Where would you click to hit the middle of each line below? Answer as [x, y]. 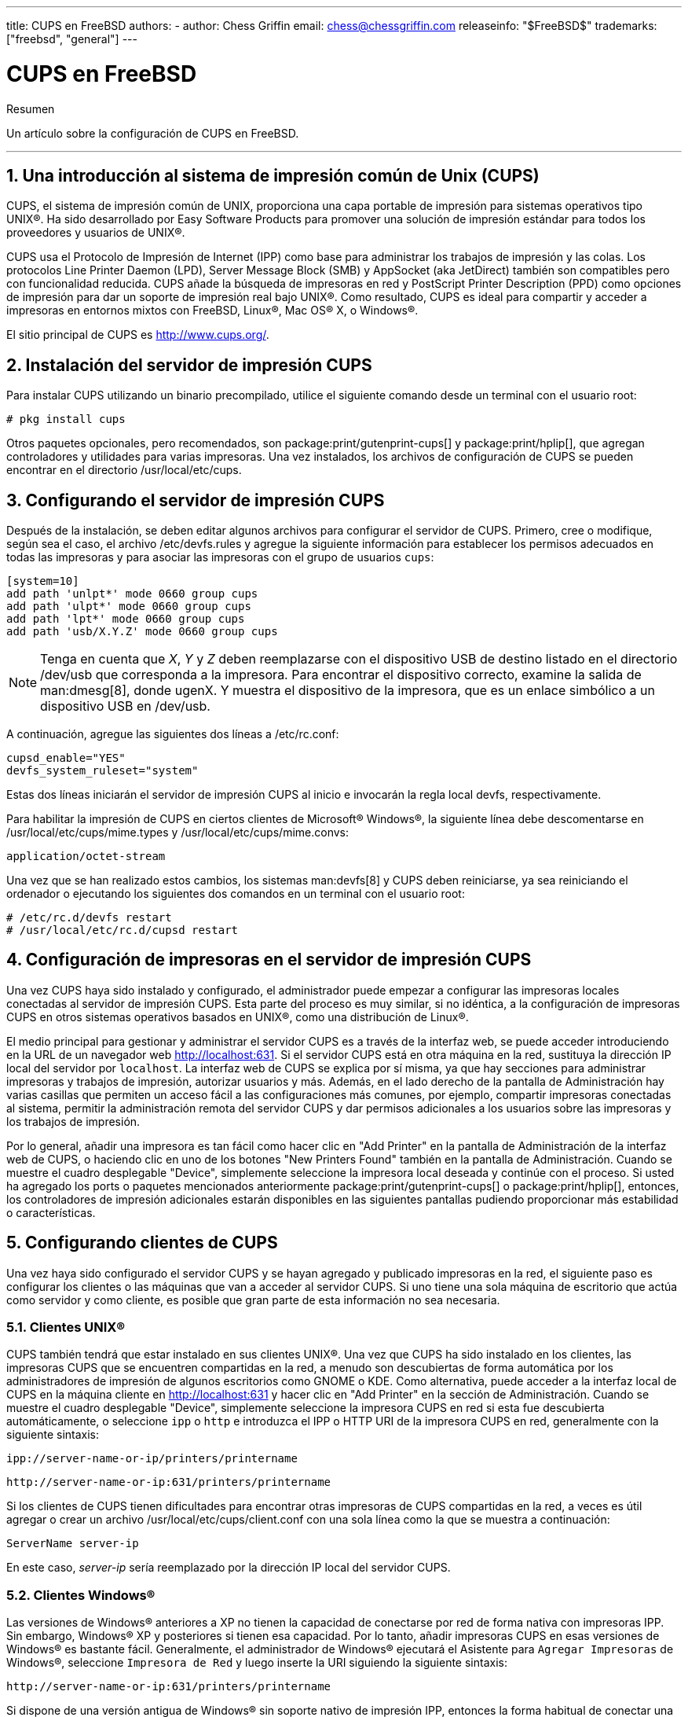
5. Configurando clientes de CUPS [142, 1243]
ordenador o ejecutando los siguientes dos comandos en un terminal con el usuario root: [236, 894]
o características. [51, 1212]
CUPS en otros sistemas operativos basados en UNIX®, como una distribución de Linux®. [238, 1017]
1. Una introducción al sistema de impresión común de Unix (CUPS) [273, 175]
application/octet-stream [86, 857]
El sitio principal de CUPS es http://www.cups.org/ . [138, 335]
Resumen [31, 108]
